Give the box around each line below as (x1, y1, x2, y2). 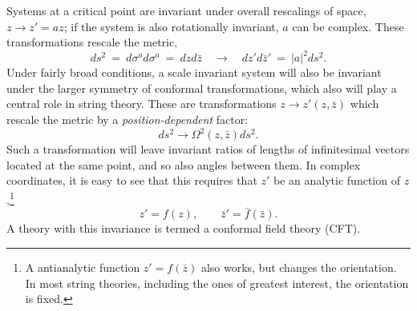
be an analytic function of (273, 172, 400, 189)
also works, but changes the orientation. (200, 259, 397, 275)
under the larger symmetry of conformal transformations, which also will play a (6, 79, 397, 96)
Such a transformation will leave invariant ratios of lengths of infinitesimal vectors (6, 141, 410, 157)
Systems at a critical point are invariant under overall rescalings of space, (6, 2, 366, 18)
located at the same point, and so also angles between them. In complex (6, 156, 361, 173)
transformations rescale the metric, (6, 34, 178, 50)
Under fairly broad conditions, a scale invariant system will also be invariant (6, 64, 382, 81)
